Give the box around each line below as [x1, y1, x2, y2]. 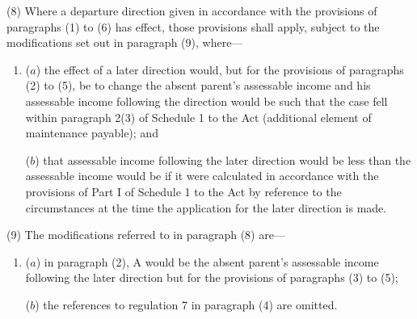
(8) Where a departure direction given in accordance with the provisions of [6, 2, 377, 19]
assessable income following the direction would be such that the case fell [25, 92, 388, 109]
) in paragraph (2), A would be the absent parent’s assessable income [36, 253, 379, 270]
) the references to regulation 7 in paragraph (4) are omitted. [35, 296, 338, 313]
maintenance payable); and [25, 124, 158, 141]
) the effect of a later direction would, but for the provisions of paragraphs [36, 61, 404, 78]
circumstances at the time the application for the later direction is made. [25, 199, 387, 216]
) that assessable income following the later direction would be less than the [35, 151, 411, 168]
